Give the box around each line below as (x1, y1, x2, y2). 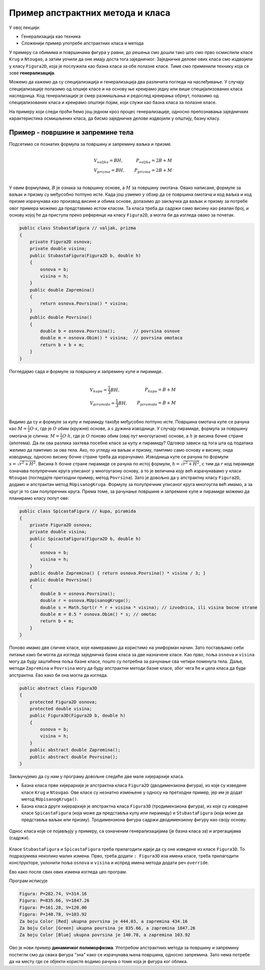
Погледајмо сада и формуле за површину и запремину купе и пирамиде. (9, 368, 163, 374)
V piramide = (90, 400, 115, 407)
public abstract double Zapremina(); (29, 747, 121, 753)
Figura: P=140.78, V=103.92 (19, 912, 87, 917)
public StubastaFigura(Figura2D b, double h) (29, 253, 141, 258)
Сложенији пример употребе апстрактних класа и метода (21, 40, 144, 46)
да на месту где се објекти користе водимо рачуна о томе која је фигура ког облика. (9, 959, 188, 965)
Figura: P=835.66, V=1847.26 (19, 898, 90, 903)
